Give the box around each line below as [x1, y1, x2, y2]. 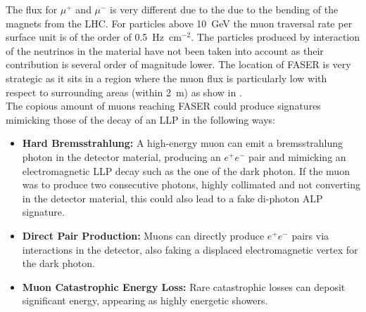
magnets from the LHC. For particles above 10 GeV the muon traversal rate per [6, 15, 353, 30]
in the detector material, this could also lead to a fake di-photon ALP [22, 190, 323, 205]
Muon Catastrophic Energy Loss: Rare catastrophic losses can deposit [22, 279, 346, 294]
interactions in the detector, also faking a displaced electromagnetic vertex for [22, 242, 358, 256]
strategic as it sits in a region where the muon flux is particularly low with [6, 70, 327, 85]
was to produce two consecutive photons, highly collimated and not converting [22, 177, 360, 192]
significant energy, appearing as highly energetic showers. [22, 293, 268, 308]
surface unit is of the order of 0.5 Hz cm [6, 30, 182, 44]
